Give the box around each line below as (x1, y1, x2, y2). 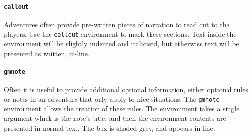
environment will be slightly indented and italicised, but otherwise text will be (4, 39, 239, 49)
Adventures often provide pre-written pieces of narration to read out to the (4, 19, 229, 29)
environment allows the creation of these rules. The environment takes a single (4, 103, 240, 114)
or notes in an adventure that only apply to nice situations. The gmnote (4, 94, 220, 104)
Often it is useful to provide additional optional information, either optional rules (4, 84, 248, 95)
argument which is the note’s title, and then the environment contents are (4, 113, 226, 123)
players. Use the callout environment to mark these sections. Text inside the (4, 29, 237, 39)
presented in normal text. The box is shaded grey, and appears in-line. (4, 122, 215, 133)
